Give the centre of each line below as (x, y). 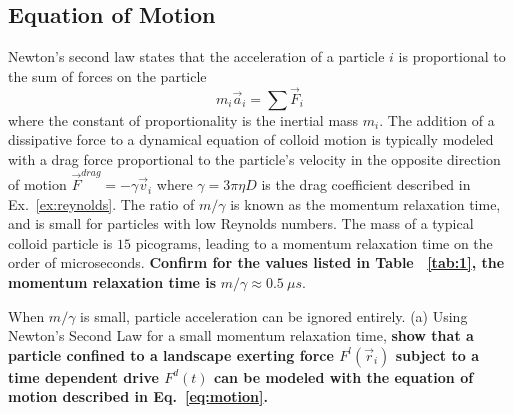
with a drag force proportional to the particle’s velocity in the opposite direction (254, 158)
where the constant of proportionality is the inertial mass (183, 119)
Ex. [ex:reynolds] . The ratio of (101, 203)
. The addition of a (437, 119)
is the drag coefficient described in (366, 184)
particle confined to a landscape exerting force (171, 354)
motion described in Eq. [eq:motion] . (138, 396)
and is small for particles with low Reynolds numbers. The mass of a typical (241, 223)
